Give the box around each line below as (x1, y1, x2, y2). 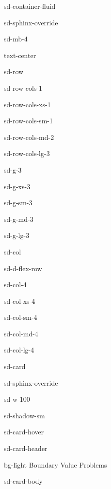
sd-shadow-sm (4, 410, 45, 420)
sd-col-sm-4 (4, 312, 37, 322)
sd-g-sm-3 (4, 197, 32, 208)
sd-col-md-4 (4, 328, 38, 338)
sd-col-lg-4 (4, 345, 34, 355)
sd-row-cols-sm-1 (4, 116, 53, 126)
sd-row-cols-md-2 (4, 132, 54, 142)
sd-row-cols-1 (4, 82, 43, 93)
